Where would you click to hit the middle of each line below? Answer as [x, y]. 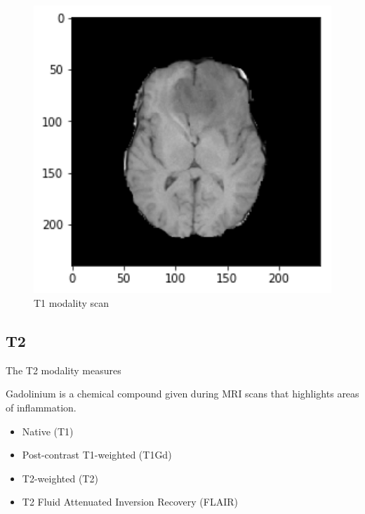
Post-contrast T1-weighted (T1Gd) [97, 455]
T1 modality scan [72, 302]
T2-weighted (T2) [60, 478]
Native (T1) [48, 431]
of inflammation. [41, 407]
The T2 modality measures [64, 370]
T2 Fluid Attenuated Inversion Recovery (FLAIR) [130, 502]
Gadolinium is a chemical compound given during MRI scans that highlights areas [182, 394]
